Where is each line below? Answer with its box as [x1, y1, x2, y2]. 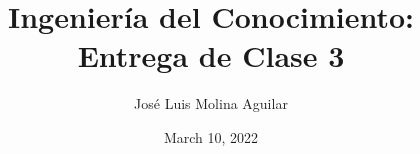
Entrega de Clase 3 [77, 35, 345, 76]
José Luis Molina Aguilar [134, 93, 288, 114]
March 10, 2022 [163, 126, 259, 147]
